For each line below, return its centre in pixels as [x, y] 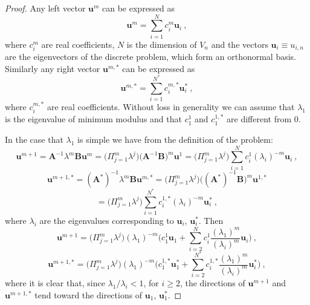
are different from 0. [264, 119]
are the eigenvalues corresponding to [107, 220]
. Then [211, 220]
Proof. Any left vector [45, 8]
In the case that [34, 139]
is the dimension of [162, 44]
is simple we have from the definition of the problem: [175, 139]
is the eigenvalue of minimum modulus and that [93, 119]
